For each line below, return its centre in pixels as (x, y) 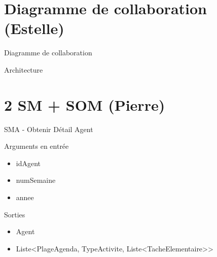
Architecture (24, 69)
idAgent (28, 163)
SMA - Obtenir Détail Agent (49, 129)
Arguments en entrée (37, 146)
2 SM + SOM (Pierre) (85, 104)
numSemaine (36, 180)
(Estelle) (34, 28)
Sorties (15, 214)
